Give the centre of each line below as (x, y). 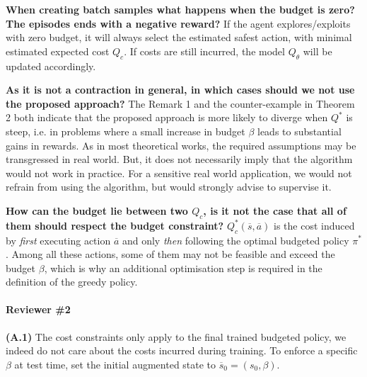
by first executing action (58, 240)
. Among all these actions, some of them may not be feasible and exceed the (170, 254)
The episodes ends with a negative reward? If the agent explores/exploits (178, 23)
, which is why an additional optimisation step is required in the (183, 268)
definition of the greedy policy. (72, 282)
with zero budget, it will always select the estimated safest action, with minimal (179, 37)
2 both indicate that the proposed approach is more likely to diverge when (167, 117)
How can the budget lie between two (97, 210)
